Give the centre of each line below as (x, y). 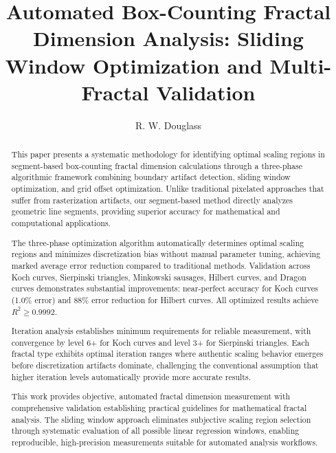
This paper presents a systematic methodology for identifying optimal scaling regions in (168, 154)
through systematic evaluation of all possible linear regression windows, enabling (155, 431)
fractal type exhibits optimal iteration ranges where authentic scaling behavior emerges (167, 354)
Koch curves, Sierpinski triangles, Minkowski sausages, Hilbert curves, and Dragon (159, 277)
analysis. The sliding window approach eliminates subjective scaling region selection (161, 419)
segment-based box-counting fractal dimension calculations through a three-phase (157, 165)
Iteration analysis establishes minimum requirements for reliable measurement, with (161, 331)
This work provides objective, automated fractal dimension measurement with (151, 396)
